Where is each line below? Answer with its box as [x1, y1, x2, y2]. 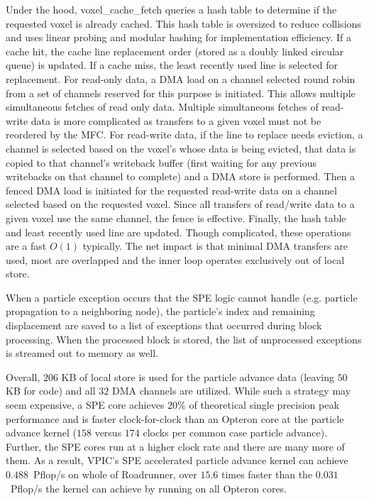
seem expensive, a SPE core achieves [6, 397, 165, 412]
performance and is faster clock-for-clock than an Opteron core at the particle [6, 411, 344, 426]
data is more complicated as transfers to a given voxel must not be [31, 113, 321, 128]
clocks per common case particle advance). [143, 425, 328, 440]
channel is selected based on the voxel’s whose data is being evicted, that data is [6, 141, 356, 155]
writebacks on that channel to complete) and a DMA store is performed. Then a [6, 169, 356, 184]
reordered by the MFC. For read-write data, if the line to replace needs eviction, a [6, 127, 363, 142]
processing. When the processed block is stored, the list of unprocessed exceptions [6, 331, 362, 346]
